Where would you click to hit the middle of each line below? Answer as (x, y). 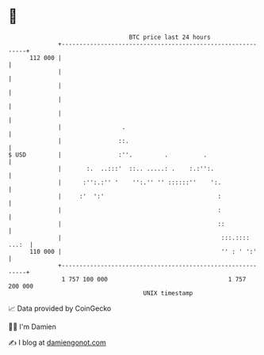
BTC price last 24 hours (170, 37)
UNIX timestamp (168, 293)
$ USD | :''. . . (108, 155)
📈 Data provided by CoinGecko (60, 308)
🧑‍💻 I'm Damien (33, 327)
